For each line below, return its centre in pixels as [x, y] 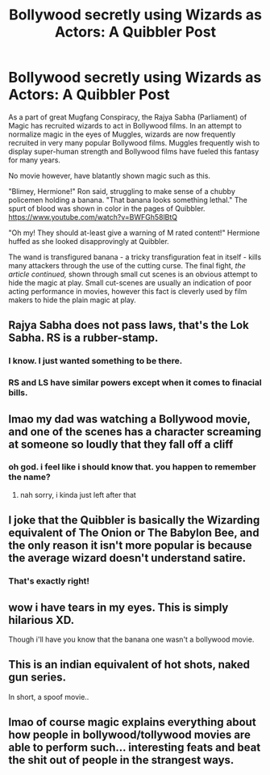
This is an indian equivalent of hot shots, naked [129, 665]
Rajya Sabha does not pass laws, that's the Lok [129, 325]
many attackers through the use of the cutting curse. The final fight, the [127, 265]
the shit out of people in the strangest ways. [121, 760]
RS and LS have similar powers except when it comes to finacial [135, 383]
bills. [18, 393]
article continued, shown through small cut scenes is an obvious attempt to [133, 274]
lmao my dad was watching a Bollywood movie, [130, 419]
